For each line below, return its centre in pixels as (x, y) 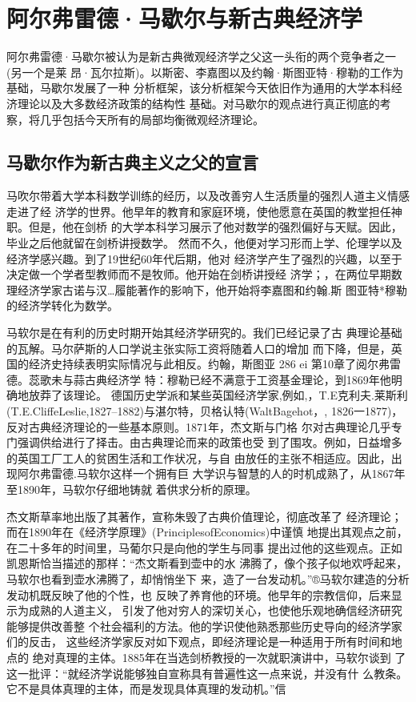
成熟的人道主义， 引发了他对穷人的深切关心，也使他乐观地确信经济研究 (215, 610)
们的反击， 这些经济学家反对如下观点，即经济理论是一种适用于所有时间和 (199, 642)
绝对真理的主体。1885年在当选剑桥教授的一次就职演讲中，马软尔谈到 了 (219, 657)
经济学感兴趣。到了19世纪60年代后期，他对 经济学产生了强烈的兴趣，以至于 (204, 258)
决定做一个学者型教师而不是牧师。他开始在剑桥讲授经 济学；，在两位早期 (199, 274)
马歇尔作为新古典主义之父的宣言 (132, 162)
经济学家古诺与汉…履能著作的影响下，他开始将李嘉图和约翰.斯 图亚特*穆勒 (212, 289)
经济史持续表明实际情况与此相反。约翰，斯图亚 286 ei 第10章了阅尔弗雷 (215, 364)
